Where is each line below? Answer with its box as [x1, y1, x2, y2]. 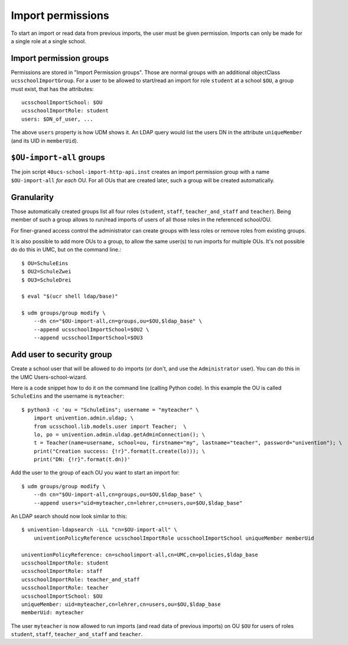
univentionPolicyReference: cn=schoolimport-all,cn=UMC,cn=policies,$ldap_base [21, 551, 258, 558]
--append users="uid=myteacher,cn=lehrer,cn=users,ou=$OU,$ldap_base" [33, 499, 243, 506]
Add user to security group [11, 350, 112, 360]
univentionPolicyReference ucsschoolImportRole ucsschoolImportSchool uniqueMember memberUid [33, 534, 314, 541]
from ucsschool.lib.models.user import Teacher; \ [33, 423, 187, 430]
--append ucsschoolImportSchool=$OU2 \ [33, 326, 149, 333]
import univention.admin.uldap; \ [33, 415, 134, 421]
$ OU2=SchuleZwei [21, 268, 71, 275]
